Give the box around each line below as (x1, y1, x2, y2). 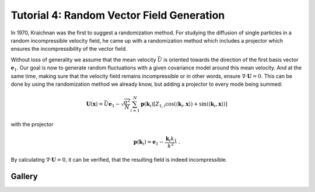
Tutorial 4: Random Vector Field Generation (10, 9, 225, 22)
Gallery (10, 172, 38, 181)
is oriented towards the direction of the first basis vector (163, 56, 299, 63)
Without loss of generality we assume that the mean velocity (10, 56, 157, 63)
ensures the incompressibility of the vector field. (10, 46, 128, 53)
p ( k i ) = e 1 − (133, 138, 164, 146)
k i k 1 (165, 135, 177, 143)
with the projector (10, 120, 54, 128)
